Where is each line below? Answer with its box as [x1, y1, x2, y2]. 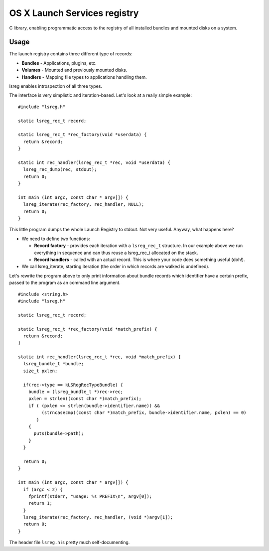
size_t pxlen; [23, 368, 58, 374]
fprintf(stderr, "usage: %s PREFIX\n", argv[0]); [28, 493, 152, 499]
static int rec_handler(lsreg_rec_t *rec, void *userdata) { [18, 159, 170, 165]
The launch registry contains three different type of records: [9, 51, 133, 57]
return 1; [28, 501, 52, 506]
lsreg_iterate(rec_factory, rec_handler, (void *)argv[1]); [23, 515, 173, 520]
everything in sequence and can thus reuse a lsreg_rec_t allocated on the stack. [34, 250, 198, 256]
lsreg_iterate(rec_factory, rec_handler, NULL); [23, 202, 144, 207]
